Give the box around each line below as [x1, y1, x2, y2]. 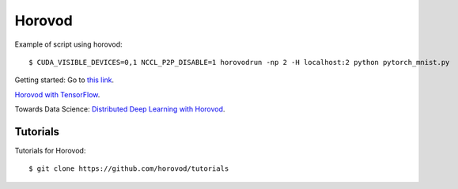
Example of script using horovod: [14, 40, 123, 49]
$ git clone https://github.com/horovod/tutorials [28, 164, 229, 173]
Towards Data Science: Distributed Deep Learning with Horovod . [14, 104, 225, 114]
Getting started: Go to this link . [14, 75, 115, 85]
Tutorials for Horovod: [14, 146, 86, 156]
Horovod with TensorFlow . [14, 89, 100, 99]
